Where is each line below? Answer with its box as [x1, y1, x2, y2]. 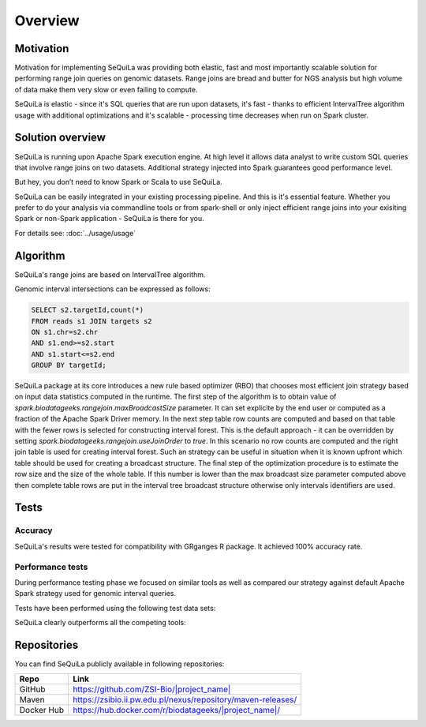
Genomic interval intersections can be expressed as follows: [14, 284, 211, 294]
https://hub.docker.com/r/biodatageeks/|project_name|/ [72, 705, 280, 716]
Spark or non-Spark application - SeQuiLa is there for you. [14, 214, 204, 223]
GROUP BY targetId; [31, 361, 106, 370]
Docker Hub [19, 705, 65, 716]
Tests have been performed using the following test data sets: [14, 603, 216, 613]
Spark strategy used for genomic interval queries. [14, 589, 177, 598]
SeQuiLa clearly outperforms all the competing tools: [14, 618, 186, 628]
